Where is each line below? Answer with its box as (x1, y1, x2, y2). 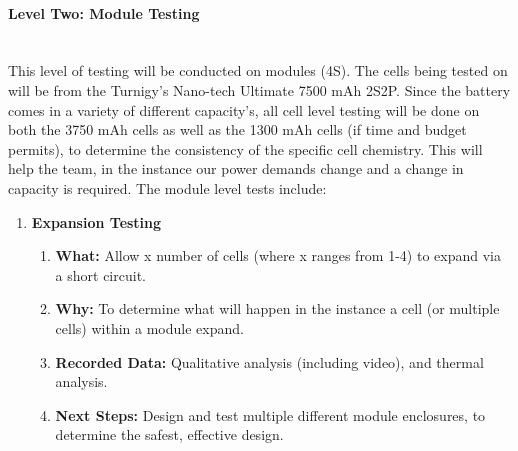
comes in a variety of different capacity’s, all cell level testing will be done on (8, 99, 480, 120)
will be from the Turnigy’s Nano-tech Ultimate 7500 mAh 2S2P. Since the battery (8, 79, 511, 100)
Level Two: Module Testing (8, 2, 200, 23)
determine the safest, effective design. (55, 424, 284, 445)
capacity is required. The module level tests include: (8, 177, 327, 198)
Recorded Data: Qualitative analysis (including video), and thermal (55, 351, 484, 372)
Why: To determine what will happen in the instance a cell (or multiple (55, 298, 500, 319)
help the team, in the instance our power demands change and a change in (8, 158, 464, 179)
